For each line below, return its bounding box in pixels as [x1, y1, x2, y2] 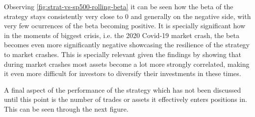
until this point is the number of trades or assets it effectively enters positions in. [4, 94, 247, 104]
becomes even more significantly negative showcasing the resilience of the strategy [4, 39, 250, 50]
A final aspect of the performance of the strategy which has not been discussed [4, 84, 241, 95]
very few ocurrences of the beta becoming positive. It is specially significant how [4, 20, 246, 31]
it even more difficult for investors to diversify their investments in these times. [4, 68, 241, 78]
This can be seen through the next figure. [4, 103, 128, 114]
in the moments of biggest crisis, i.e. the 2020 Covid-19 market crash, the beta [4, 30, 239, 40]
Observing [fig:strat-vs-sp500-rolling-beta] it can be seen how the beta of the [4, 1, 233, 11]
